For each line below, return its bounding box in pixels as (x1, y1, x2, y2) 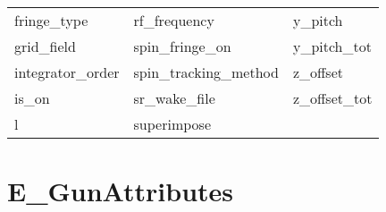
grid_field (14, 36, 76, 56)
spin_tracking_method (133, 62, 279, 82)
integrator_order (14, 62, 120, 82)
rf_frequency (133, 10, 214, 30)
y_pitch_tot (292, 36, 372, 56)
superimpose (133, 114, 211, 134)
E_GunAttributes (7, 173, 234, 209)
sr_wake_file (133, 88, 215, 108)
